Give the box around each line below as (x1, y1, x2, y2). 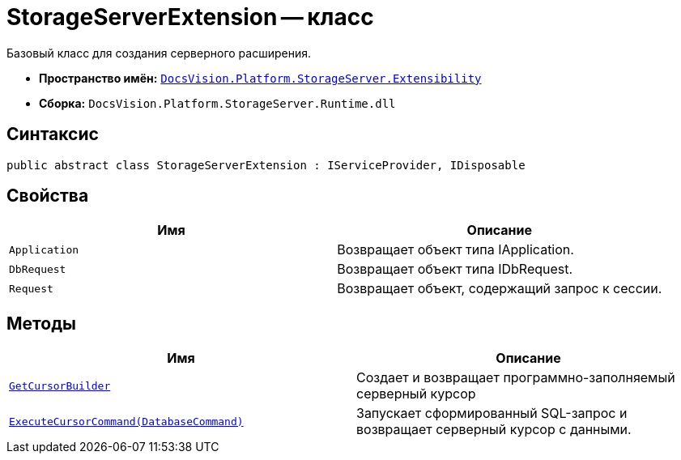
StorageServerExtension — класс (6, 3, 374, 31)
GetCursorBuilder (9, 379, 111, 392)
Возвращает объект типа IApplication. (337, 241, 574, 258)
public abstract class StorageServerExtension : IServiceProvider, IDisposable (6, 158, 526, 172)
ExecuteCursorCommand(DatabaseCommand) (9, 415, 244, 428)
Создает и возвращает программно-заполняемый (356, 369, 675, 386)
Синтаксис (6, 124, 99, 145)
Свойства (6, 185, 89, 207)
